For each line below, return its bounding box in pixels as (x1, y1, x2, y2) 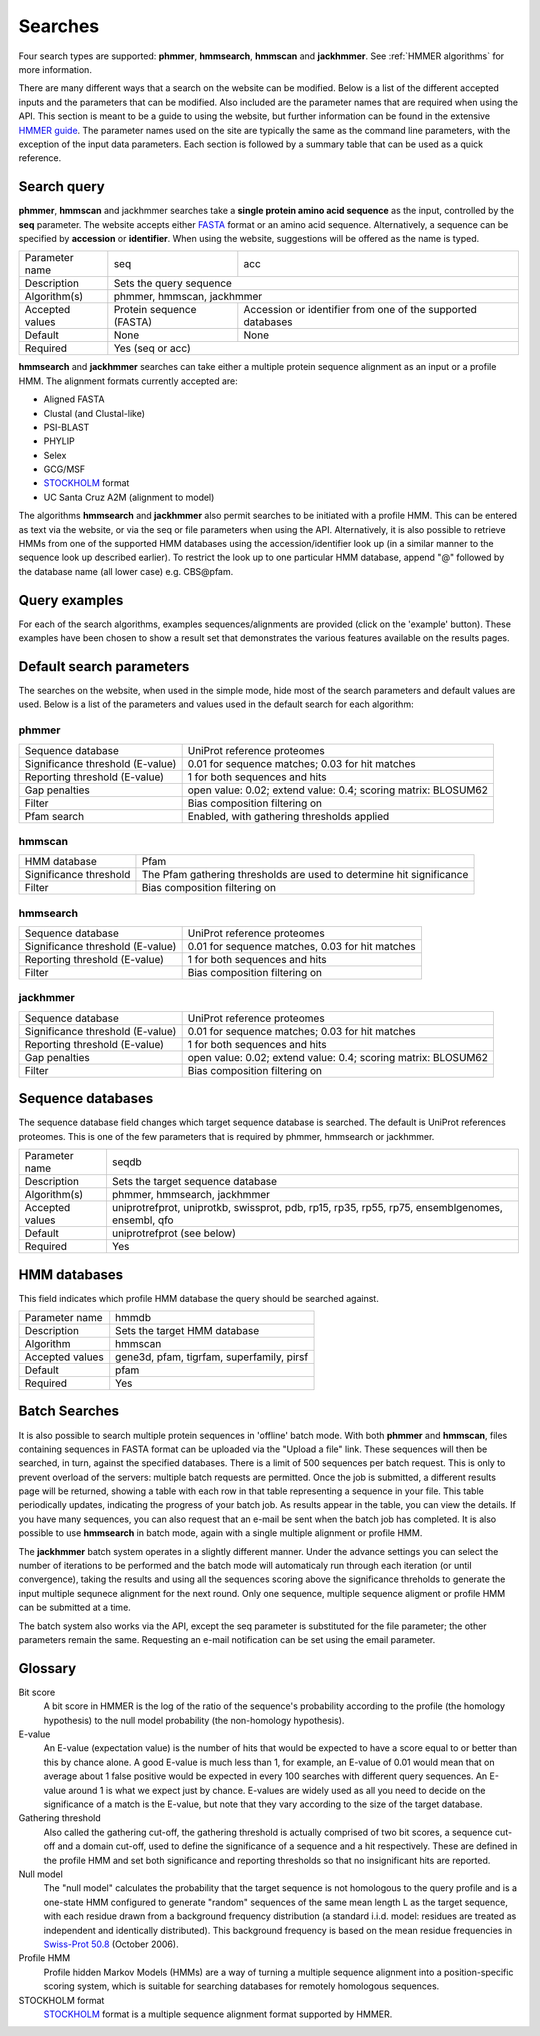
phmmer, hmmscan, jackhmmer (113, 290, 263, 304)
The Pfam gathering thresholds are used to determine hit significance (141, 868, 469, 882)
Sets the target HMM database (115, 1324, 260, 1338)
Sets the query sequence (113, 276, 232, 290)
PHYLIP (43, 435, 75, 447)
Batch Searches (18, 1403, 120, 1420)
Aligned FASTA (43, 393, 105, 405)
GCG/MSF (43, 463, 86, 475)
